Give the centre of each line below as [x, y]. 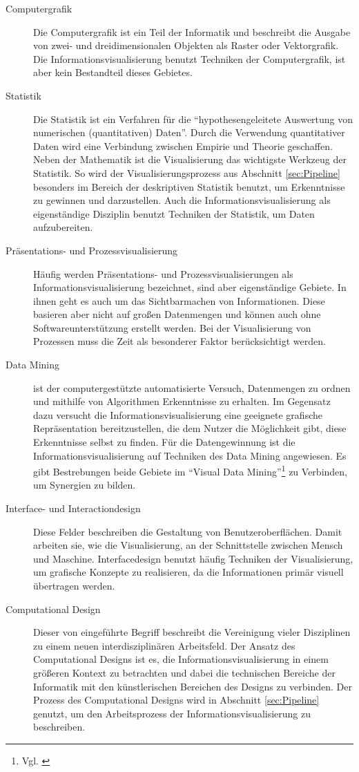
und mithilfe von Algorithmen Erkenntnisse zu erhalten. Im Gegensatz [182, 401]
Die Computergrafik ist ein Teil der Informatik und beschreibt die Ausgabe [192, 31]
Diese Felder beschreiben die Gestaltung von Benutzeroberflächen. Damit [188, 531]
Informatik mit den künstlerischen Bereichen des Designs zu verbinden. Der [193, 686]
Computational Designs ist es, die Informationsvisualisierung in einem [181, 659]
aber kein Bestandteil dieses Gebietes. [113, 72]
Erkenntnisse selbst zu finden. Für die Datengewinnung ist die [164, 442]
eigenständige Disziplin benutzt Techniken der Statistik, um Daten [174, 213]
